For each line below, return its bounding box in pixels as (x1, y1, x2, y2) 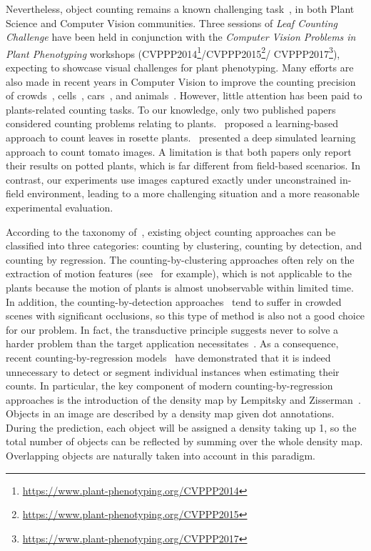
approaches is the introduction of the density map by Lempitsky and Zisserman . (6, 392, 361, 407)
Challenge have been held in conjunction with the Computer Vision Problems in (6, 29, 356, 44)
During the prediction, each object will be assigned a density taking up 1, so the (6, 420, 357, 435)
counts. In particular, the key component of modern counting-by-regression (6, 378, 333, 393)
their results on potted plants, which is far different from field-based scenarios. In (6, 158, 360, 173)
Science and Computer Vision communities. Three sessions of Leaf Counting (6, 15, 337, 30)
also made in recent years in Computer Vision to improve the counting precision (6, 74, 356, 89)
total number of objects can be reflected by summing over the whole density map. (6, 434, 363, 449)
